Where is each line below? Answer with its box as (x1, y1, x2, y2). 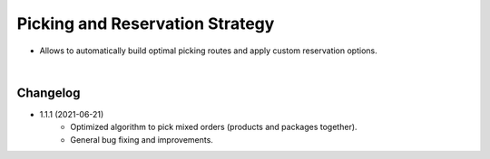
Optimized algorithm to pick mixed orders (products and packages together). (70, 122, 358, 133)
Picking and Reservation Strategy (16, 14, 275, 33)
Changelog (16, 85, 81, 100)
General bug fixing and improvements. (70, 134, 213, 145)
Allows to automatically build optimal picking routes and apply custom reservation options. (39, 45, 377, 56)
